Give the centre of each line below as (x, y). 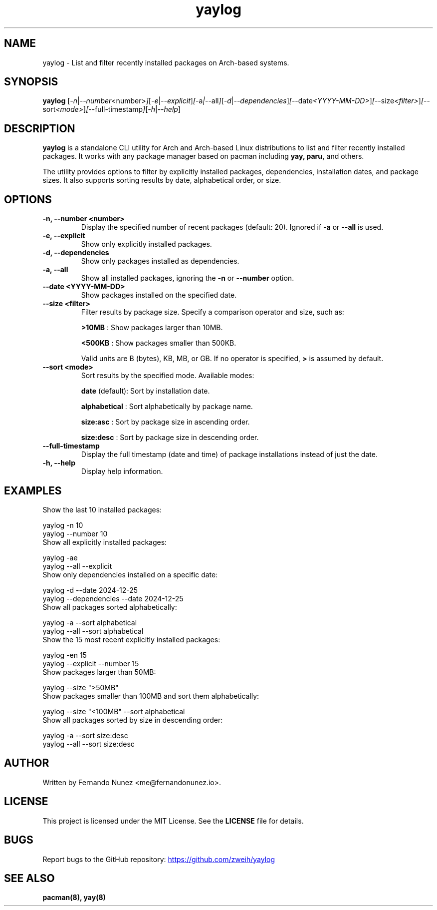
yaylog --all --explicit (77, 566)
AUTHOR (27, 763)
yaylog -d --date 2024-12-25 (90, 590)
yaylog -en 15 (65, 655)
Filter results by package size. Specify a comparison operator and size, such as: (213, 312)
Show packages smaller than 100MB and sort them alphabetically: (151, 696)
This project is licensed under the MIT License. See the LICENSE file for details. (173, 821)
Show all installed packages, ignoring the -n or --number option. (188, 278)
